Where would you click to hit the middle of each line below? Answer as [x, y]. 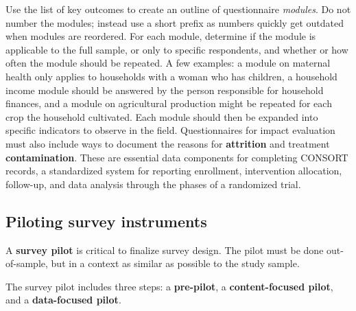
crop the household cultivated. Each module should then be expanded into [162, 116]
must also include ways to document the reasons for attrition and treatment [168, 143]
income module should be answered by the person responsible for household [165, 90]
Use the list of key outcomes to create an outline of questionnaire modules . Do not [178, 9]
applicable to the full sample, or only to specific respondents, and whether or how [177, 49]
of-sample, [27, 263]
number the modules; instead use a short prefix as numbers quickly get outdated [175, 22]
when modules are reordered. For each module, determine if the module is [161, 36]
